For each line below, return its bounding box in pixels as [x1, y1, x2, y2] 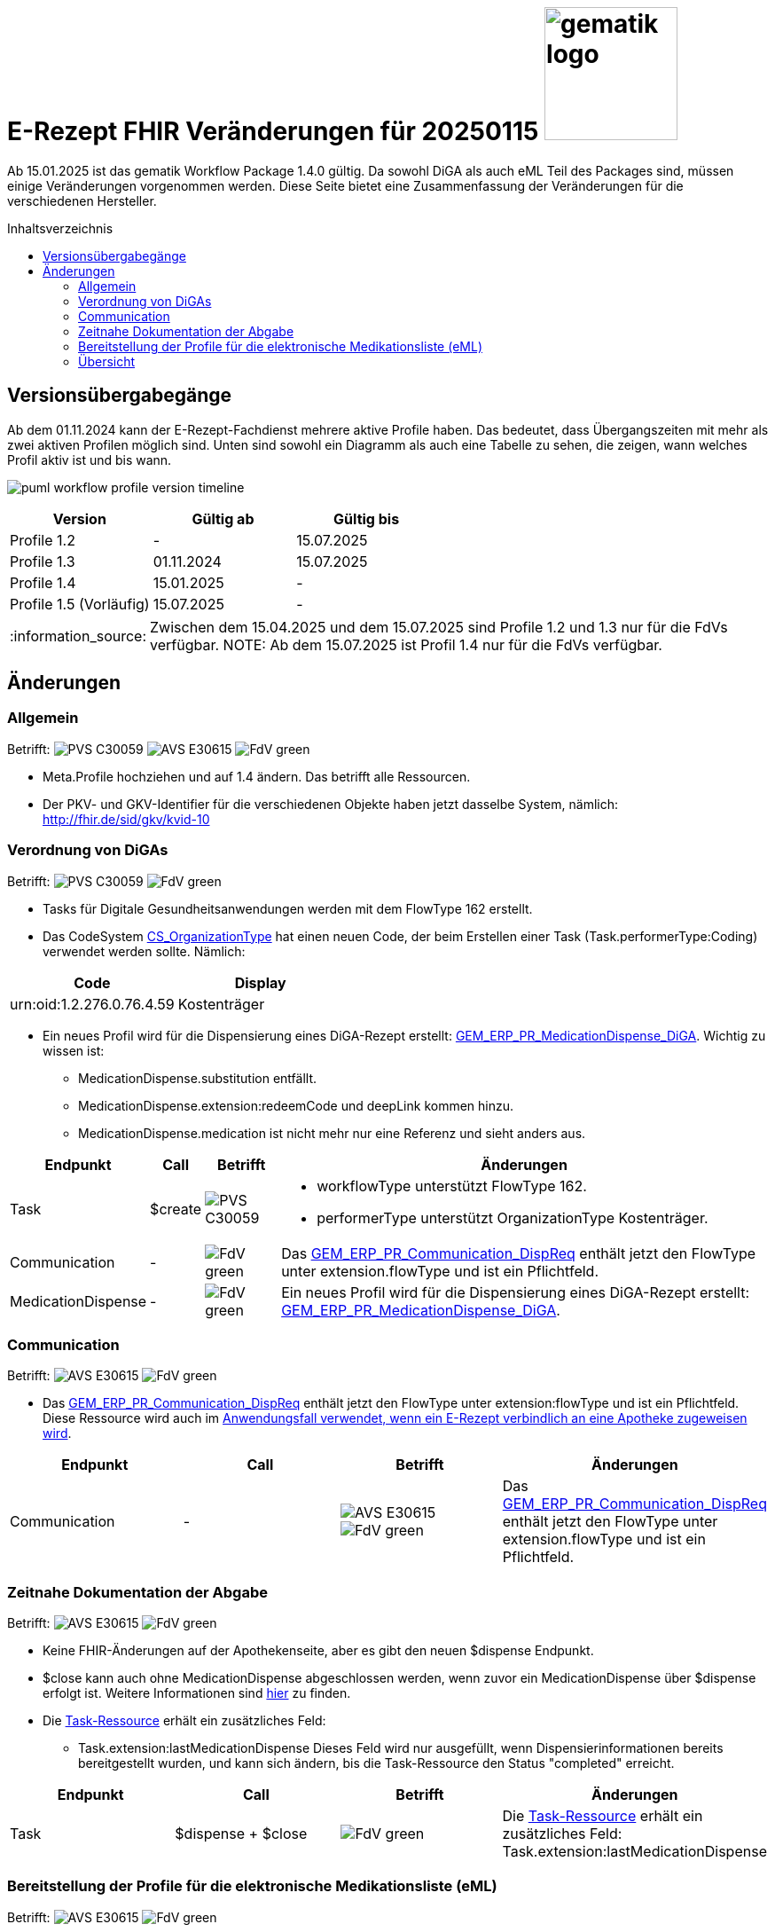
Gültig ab [192, 509, 254, 528]
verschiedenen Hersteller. [7, 192, 157, 208]
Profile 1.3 [10, 552, 75, 570]
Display [234, 973, 286, 992]
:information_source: [10, 626, 147, 645]
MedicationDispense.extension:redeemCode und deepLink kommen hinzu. [78, 1097, 514, 1113]
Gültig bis [333, 509, 400, 528]
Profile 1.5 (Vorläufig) [10, 594, 150, 613]
